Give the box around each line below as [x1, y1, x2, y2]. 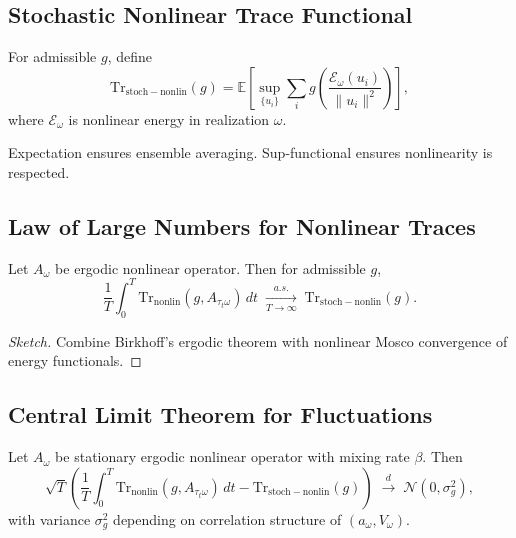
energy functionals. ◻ [8, 350, 142, 371]
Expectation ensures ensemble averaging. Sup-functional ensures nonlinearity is [8, 142, 493, 163]
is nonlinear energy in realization [68, 108, 270, 129]
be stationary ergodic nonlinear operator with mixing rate [55, 446, 410, 467]
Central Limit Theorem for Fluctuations [8, 399, 433, 430]
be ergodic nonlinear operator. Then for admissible [55, 257, 366, 278]
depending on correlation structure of [113, 508, 342, 529]
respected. [8, 161, 70, 182]
